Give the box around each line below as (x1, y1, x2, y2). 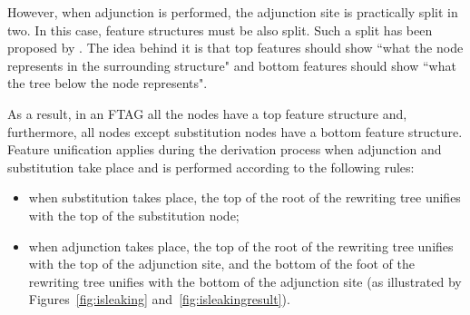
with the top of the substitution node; (28, 205, 240, 224)
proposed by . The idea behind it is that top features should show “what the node (7, 38, 464, 57)
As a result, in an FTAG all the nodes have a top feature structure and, (7, 103, 407, 123)
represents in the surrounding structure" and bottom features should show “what (7, 55, 456, 74)
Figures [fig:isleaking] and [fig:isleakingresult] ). (28, 290, 290, 309)
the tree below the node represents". (7, 74, 208, 93)
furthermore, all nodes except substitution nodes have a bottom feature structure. (7, 122, 463, 141)
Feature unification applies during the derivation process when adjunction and (7, 140, 442, 159)
